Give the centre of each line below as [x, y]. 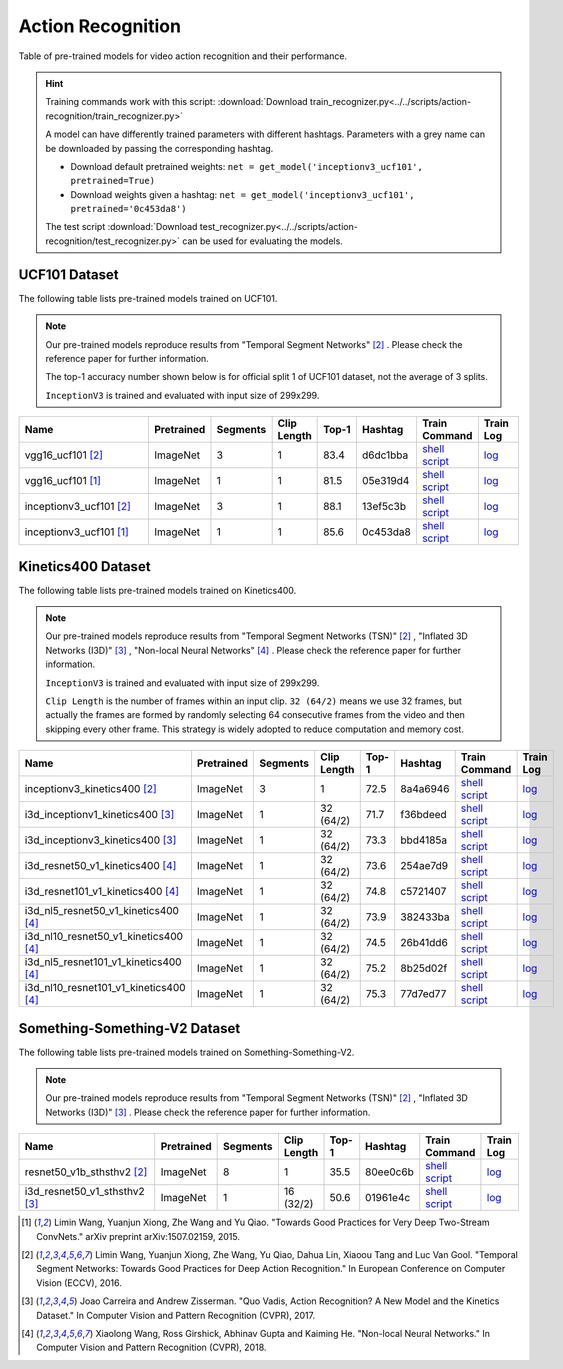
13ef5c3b [384, 507]
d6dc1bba [385, 455]
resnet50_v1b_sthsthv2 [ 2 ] [86, 1172]
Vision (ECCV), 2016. [79, 1282]
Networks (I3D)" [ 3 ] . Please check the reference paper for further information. [208, 1112]
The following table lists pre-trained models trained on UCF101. [148, 298]
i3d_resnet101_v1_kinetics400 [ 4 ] [102, 892]
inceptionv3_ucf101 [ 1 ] [76, 532]
